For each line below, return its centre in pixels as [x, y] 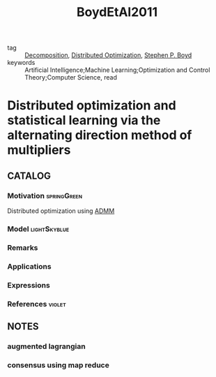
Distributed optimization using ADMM [61, 211]
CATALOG [29, 176]
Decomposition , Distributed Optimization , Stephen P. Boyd [108, 55]
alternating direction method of [100, 135]
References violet [37, 304]
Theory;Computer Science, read [71, 77]
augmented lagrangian [46, 346]
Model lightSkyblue [38, 229]
